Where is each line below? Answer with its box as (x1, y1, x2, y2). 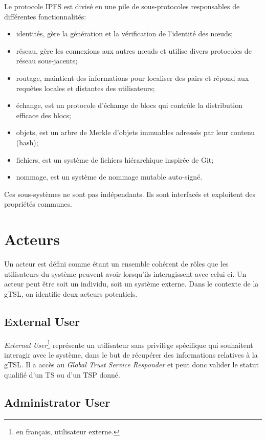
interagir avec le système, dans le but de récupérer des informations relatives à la (4, 349, 258, 360)
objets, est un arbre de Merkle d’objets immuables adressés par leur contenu (16, 127, 255, 138)
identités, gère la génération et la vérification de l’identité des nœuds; (16, 28, 233, 39)
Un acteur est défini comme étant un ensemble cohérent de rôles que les (4, 258, 229, 269)
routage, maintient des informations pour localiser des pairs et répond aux (16, 72, 249, 83)
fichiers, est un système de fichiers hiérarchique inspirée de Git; (16, 154, 214, 165)
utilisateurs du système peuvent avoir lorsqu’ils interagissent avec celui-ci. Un (4, 268, 247, 279)
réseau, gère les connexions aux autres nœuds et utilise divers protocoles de (16, 45, 252, 56)
